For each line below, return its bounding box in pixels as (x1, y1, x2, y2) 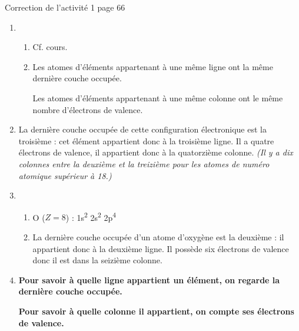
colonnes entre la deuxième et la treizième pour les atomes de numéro (18, 157, 270, 170)
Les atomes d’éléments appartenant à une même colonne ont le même (32, 91, 283, 104)
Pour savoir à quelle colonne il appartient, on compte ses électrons (18, 304, 294, 317)
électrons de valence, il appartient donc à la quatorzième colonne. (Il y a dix (18, 146, 293, 158)
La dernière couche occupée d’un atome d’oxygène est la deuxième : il (32, 230, 284, 243)
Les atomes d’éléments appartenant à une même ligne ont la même (32, 60, 273, 72)
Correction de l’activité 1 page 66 (5, 1, 125, 13)
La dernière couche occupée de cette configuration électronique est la (18, 123, 267, 135)
